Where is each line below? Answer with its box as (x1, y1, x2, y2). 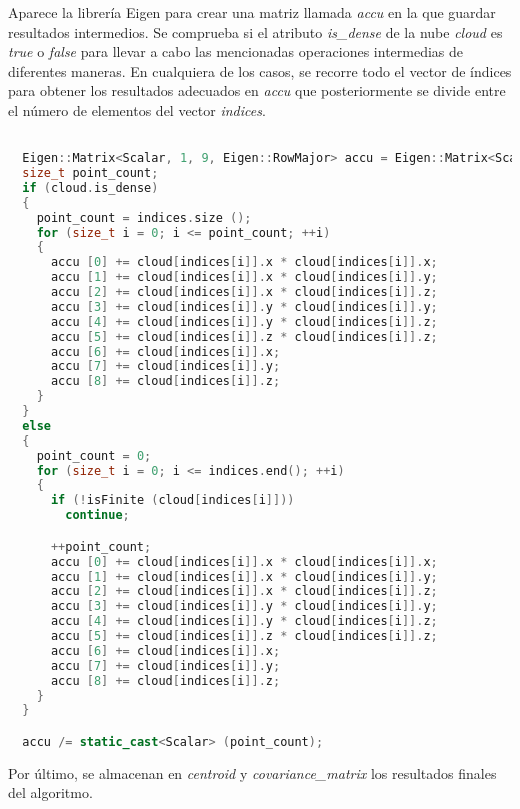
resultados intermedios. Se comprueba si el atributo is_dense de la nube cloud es (8, 21, 503, 42)
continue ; (65, 508, 130, 523)
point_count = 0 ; (36, 448, 152, 463)
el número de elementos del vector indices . (8, 99, 266, 120)
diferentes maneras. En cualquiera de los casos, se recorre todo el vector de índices (8, 60, 512, 81)
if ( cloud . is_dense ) (22, 180, 159, 195)
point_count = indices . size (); (36, 210, 252, 225)
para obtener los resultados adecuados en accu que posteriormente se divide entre (8, 80, 506, 101)
